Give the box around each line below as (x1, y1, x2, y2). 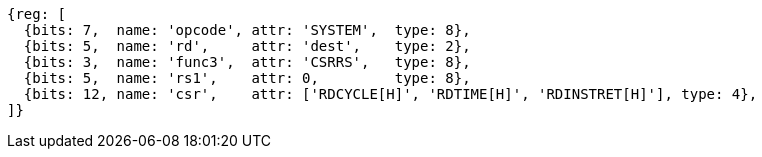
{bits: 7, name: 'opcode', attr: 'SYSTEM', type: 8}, (23, 22, 471, 38)
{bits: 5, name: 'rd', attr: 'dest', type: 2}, (23, 38, 471, 54)
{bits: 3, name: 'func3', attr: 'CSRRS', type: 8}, (23, 54, 471, 70)
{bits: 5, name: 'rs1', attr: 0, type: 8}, (23, 70, 471, 86)
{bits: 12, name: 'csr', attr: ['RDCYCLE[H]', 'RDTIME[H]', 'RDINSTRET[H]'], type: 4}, (23, 86, 758, 102)
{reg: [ (7, 6, 67, 22)
